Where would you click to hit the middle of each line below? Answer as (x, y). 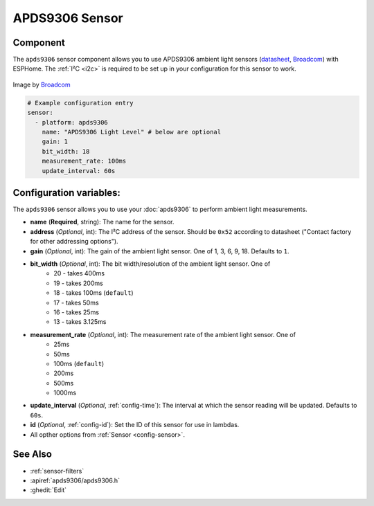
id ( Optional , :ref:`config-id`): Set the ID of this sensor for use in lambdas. (135, 425)
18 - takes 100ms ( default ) (94, 293)
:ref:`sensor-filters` (57, 471)
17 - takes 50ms (77, 302)
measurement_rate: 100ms (84, 161)
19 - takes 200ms (78, 283)
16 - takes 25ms (77, 312)
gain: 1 (55, 142)
